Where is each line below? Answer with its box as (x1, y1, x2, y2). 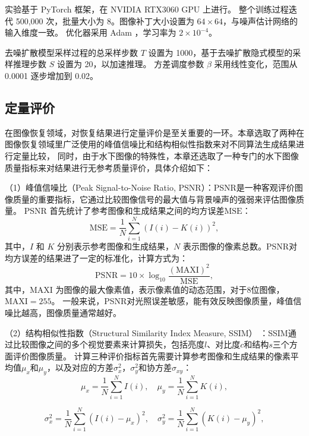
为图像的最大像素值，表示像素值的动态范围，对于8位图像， (55, 283, 285, 295)
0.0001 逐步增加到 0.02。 (5, 69, 99, 81)
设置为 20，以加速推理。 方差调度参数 (56, 58, 204, 70)
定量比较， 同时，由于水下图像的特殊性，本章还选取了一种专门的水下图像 (12, 149, 299, 162)
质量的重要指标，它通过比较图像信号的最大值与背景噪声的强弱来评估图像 (12, 192, 296, 205)
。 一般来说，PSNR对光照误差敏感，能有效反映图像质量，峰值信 (51, 295, 302, 307)
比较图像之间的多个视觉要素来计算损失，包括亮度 (12, 338, 204, 350)
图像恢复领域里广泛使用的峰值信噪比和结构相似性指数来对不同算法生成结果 (5, 138, 296, 150)
